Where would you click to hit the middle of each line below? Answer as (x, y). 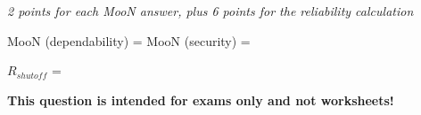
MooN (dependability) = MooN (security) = (129, 40)
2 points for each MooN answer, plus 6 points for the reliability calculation (210, 11)
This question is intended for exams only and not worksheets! (201, 100)
